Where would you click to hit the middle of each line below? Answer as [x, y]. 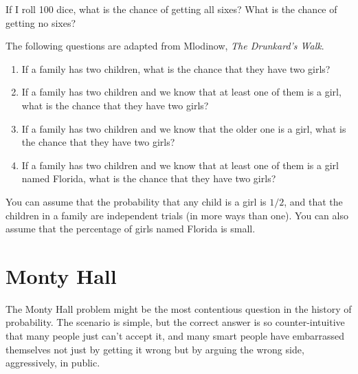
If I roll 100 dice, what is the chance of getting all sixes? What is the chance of [171, 9]
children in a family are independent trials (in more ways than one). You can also [177, 215]
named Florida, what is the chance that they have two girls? [149, 178]
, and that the [313, 201]
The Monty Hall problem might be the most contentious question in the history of [179, 308]
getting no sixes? [41, 22]
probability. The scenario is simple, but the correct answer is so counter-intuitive [175, 322]
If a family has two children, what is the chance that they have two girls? [176, 68]
